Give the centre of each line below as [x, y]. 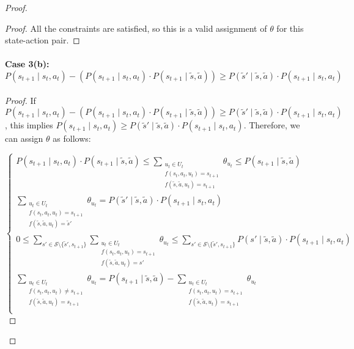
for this [290, 28]
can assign [24, 138]
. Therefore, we [272, 125]
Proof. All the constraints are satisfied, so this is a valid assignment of [136, 28]
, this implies [29, 125]
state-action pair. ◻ [42, 40]
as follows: [72, 138]
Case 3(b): [27, 64]
